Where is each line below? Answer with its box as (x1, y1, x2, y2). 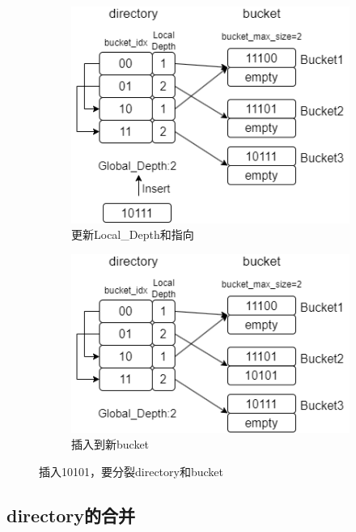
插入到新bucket (71, 436, 150, 453)
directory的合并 (6, 502, 136, 527)
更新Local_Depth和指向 (71, 226, 194, 243)
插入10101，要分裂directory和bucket (39, 462, 223, 479)
